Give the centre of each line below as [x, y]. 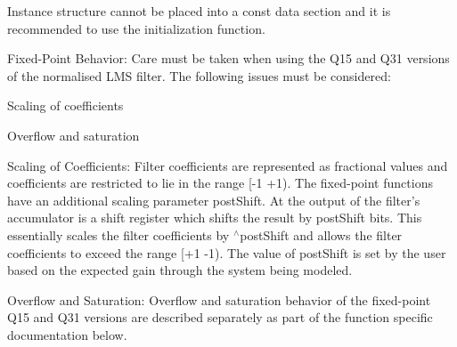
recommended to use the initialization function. [136, 28]
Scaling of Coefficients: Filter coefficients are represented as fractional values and [228, 165]
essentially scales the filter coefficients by [118, 234]
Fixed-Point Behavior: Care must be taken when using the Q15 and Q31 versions [228, 58]
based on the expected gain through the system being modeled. [180, 270]
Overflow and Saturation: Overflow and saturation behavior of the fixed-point [219, 299]
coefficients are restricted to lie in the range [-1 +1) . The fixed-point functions [220, 183]
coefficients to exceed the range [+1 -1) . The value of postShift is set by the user [227, 252]
